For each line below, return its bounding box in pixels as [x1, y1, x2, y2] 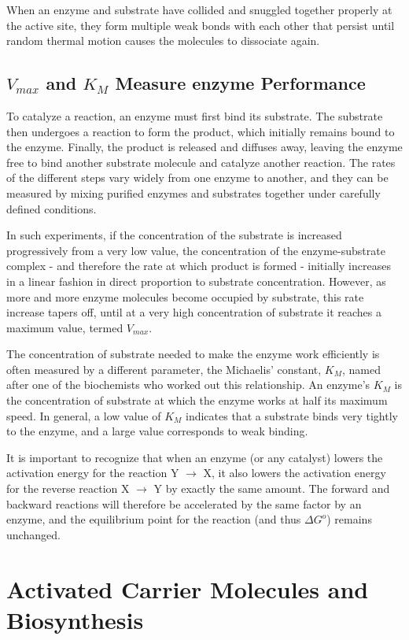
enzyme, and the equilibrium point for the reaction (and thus [6, 511, 301, 527]
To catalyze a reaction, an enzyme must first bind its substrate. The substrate [6, 107, 383, 124]
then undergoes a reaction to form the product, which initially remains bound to [6, 123, 395, 139]
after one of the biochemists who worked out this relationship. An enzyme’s [6, 376, 370, 393]
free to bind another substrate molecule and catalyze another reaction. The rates [6, 154, 396, 170]
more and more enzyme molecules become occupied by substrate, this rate [6, 288, 364, 305]
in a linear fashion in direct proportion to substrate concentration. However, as [6, 272, 386, 289]
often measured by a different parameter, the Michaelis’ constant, [6, 361, 322, 377]
